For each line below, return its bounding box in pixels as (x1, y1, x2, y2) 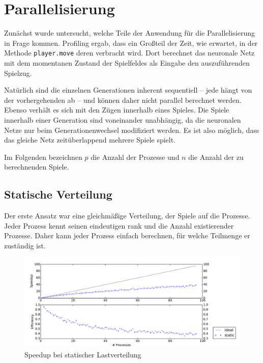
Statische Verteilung (4, 186, 112, 202)
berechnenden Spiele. (4, 161, 69, 172)
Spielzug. (4, 67, 32, 78)
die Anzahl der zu (188, 151, 244, 162)
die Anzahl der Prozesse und (91, 151, 180, 162)
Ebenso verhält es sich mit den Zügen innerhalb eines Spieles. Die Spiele (4, 104, 229, 115)
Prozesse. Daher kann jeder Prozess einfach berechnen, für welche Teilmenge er (4, 230, 250, 241)
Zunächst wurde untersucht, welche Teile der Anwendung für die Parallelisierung (4, 27, 255, 38)
